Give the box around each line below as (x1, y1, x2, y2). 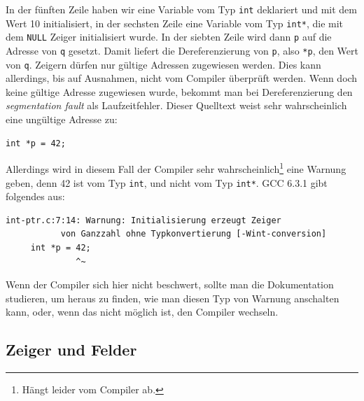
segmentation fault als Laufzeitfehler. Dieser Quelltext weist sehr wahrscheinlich (6, 98, 347, 113)
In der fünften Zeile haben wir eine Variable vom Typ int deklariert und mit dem (6, 2, 357, 16)
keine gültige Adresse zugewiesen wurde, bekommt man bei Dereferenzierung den (6, 84, 353, 99)
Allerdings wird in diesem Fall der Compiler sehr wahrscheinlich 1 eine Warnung (6, 160, 346, 176)
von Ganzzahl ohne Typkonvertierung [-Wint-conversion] (60, 229, 327, 239)
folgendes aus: (6, 189, 65, 204)
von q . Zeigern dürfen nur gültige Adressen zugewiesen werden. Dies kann (6, 57, 321, 71)
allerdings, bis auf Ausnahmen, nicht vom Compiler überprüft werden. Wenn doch (6, 71, 358, 85)
